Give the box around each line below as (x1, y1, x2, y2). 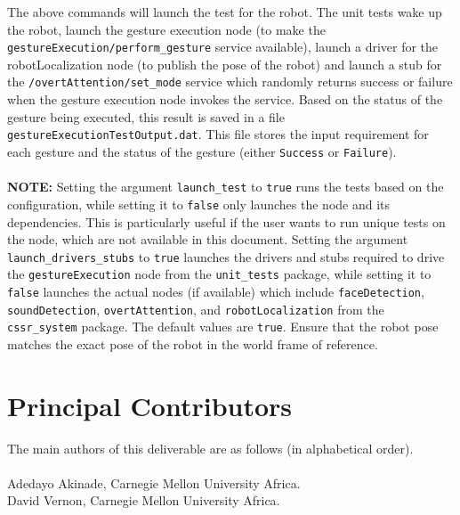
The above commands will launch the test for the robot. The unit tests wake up (7, 3, 442, 20)
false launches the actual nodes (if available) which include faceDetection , (7, 282, 424, 300)
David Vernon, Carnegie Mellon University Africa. (7, 491, 280, 510)
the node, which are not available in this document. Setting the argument (7, 230, 408, 249)
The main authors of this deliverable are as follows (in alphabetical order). (7, 438, 414, 457)
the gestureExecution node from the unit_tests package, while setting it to (7, 265, 432, 283)
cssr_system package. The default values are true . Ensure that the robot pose (7, 317, 439, 336)
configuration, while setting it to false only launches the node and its (7, 194, 391, 213)
